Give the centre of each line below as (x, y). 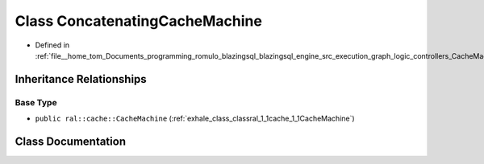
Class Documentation (71, 141)
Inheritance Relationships (81, 79)
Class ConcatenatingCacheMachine (138, 21)
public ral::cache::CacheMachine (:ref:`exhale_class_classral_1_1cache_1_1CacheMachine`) (195, 119)
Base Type (36, 102)
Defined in (52, 45)
